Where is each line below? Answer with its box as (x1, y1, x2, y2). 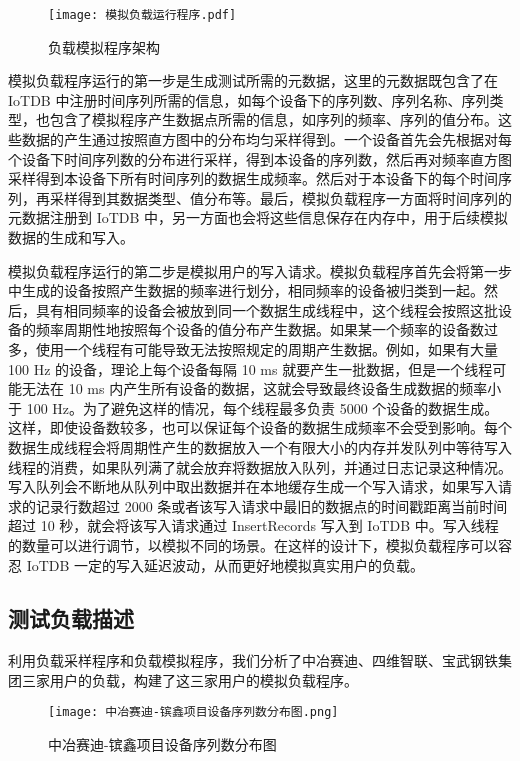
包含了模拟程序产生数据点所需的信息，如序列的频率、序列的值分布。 (49, 109, 498, 130)
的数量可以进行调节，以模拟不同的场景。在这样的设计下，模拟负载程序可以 (8, 534, 498, 555)
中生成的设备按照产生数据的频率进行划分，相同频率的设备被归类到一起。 (8, 280, 484, 301)
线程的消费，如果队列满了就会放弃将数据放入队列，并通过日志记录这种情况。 (8, 456, 512, 477)
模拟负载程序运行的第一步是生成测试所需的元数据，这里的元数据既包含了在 (8, 70, 498, 91)
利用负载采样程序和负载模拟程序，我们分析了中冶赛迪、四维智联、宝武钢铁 (8, 650, 498, 671)
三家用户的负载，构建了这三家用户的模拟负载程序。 (21, 669, 358, 690)
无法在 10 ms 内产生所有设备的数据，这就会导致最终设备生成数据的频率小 (21, 378, 502, 399)
